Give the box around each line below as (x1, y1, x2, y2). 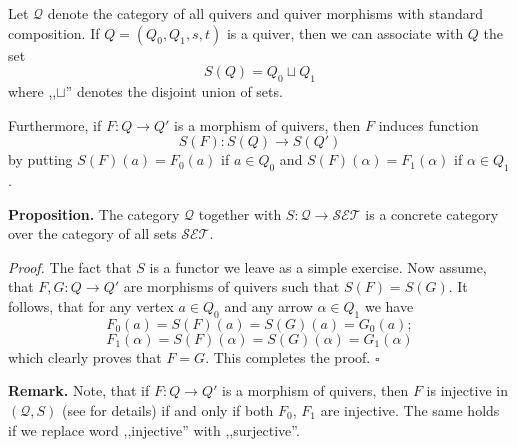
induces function (378, 114, 479, 135)
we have (364, 295, 414, 316)
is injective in (426, 380, 508, 401)
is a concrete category (365, 203, 499, 224)
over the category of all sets (8, 223, 177, 244)
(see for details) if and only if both (61, 399, 274, 420)
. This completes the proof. (205, 346, 371, 367)
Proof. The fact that (8, 256, 132, 277)
